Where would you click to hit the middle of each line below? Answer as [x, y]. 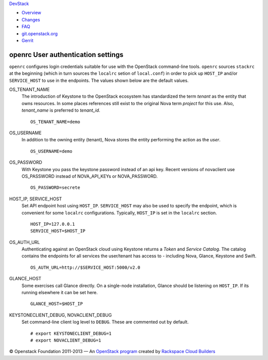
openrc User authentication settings [66, 55]
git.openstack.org [40, 33]
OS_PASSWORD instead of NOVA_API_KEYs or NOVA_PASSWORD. [90, 176]
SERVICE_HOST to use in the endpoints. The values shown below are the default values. [99, 80]
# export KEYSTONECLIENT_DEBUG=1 [71, 333]
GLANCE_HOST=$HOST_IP [57, 304]
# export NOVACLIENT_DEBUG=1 [66, 340]
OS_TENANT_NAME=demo [55, 122]
